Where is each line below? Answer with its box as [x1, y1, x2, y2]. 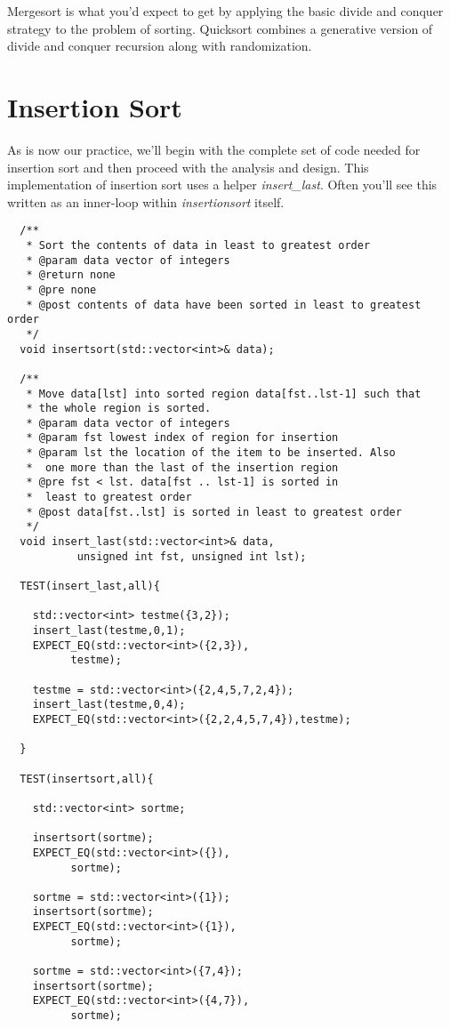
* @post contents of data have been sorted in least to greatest [26, 298, 422, 311]
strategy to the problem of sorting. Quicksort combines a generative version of [7, 19, 433, 37]
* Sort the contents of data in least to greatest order [26, 238, 371, 252]
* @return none [26, 269, 116, 282]
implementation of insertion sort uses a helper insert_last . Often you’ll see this [7, 175, 438, 194]
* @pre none [26, 283, 97, 296]
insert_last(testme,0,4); [32, 698, 186, 711]
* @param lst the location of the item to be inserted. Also [26, 446, 396, 460]
